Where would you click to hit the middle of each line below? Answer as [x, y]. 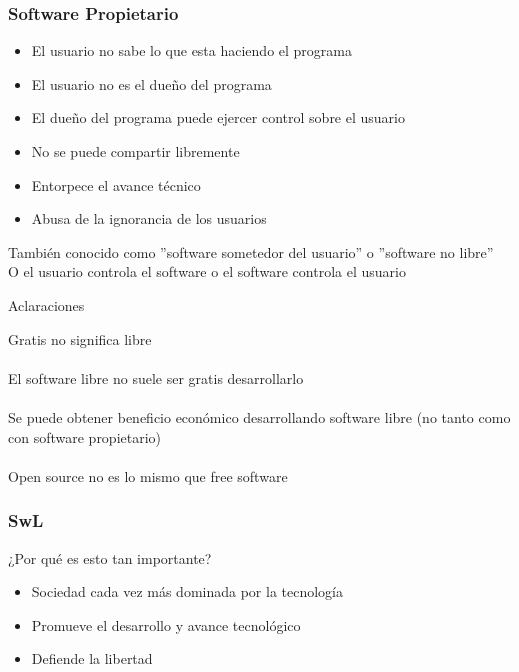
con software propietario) [85, 436]
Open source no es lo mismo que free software [148, 475]
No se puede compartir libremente [135, 151]
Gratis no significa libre [80, 338]
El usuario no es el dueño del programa [151, 83]
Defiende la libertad [92, 658]
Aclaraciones [46, 304]
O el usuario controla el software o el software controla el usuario [207, 271]
